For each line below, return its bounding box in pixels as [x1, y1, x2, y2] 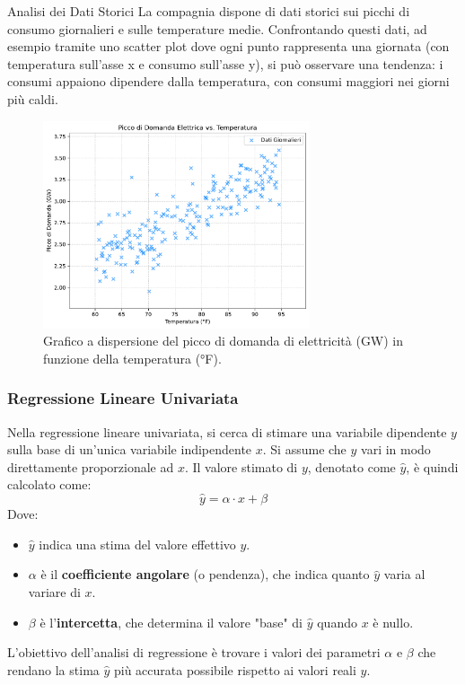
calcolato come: [7, 475, 92, 494]
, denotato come [307, 457, 396, 476]
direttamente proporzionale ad [7, 457, 174, 476]
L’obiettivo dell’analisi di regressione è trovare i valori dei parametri [7, 643, 381, 662]
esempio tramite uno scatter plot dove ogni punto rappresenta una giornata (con [7, 37, 450, 56]
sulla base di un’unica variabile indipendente [7, 440, 252, 459]
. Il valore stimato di [184, 457, 298, 476]
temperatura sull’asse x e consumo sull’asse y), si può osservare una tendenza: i [7, 54, 443, 73]
